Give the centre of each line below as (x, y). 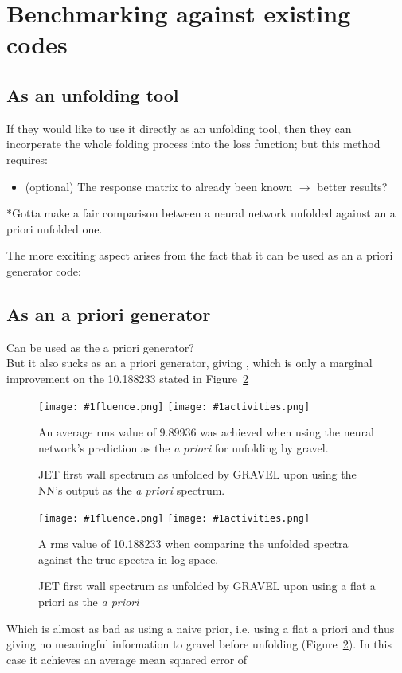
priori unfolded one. (55, 228)
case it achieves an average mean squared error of (127, 659)
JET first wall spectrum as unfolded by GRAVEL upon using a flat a (207, 586)
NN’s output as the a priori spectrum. (132, 489)
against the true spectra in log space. (129, 559)
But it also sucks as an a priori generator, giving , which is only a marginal (189, 363)
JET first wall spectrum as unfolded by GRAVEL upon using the (197, 474)
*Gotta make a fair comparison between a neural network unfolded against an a (201, 213)
